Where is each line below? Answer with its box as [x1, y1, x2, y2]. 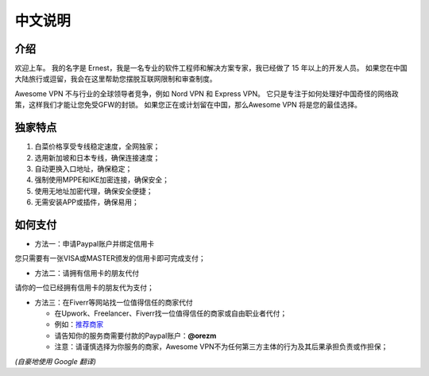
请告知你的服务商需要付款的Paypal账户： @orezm [54, 331, 217, 340]
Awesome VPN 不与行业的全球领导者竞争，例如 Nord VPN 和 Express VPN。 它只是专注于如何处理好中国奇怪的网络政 [14, 88, 399, 99]
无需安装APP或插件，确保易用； [34, 197, 139, 207]
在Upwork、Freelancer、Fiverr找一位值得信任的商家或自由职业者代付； [54, 308, 288, 318]
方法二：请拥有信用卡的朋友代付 [34, 268, 139, 277]
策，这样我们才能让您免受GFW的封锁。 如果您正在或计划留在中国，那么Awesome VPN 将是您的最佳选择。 [14, 100, 361, 110]
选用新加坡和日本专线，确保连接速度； [34, 153, 160, 162]
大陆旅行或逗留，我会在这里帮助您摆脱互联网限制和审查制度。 [14, 74, 217, 83]
